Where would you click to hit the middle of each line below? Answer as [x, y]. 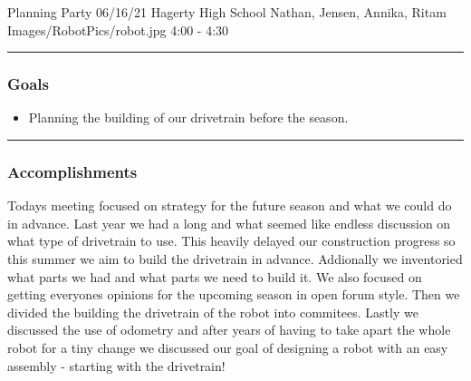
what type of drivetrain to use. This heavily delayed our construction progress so [231, 241]
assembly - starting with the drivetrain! [116, 365]
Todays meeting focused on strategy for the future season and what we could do [230, 205]
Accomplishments [72, 171]
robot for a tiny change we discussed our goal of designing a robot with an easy [228, 347]
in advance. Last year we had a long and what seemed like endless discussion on [229, 223]
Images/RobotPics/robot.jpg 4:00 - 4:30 [118, 29]
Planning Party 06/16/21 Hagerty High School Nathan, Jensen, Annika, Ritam [227, 12]
